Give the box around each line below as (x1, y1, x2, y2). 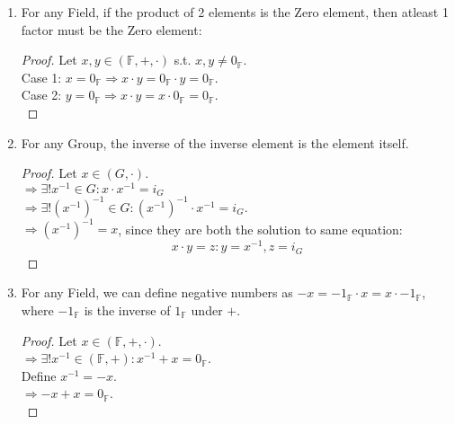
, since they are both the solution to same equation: (118, 219, 403, 238)
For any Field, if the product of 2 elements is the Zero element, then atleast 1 (21, 3, 449, 21)
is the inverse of (84, 301, 171, 319)
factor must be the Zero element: (21, 20, 202, 39)
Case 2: (21, 85, 62, 104)
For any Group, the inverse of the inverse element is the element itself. (21, 133, 409, 152)
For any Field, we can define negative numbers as (21, 283, 293, 302)
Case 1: (21, 67, 62, 86)
